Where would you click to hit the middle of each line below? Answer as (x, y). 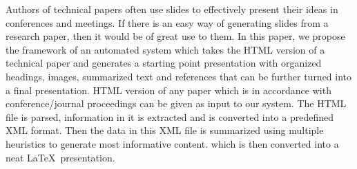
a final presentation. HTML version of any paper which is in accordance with (168, 90)
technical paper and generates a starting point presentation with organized (164, 63)
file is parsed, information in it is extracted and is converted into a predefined (170, 116)
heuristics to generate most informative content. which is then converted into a (172, 143)
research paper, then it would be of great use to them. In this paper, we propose (175, 36)
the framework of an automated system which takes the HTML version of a (165, 49)
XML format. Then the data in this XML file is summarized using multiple (165, 130)
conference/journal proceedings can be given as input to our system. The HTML (176, 103)
